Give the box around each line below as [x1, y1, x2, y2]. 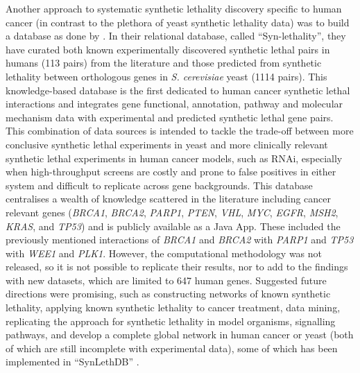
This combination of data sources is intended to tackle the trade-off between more [6, 123, 354, 138]
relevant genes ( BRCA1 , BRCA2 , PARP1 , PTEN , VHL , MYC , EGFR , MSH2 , [6, 205, 338, 219]
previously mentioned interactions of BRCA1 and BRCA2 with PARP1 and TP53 [6, 232, 354, 247]
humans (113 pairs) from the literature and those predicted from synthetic [6, 55, 322, 70]
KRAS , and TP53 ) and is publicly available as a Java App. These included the [6, 218, 341, 233]
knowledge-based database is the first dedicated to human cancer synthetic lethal [6, 83, 350, 97]
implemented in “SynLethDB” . [6, 354, 139, 369]
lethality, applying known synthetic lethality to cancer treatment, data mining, [6, 300, 341, 315]
